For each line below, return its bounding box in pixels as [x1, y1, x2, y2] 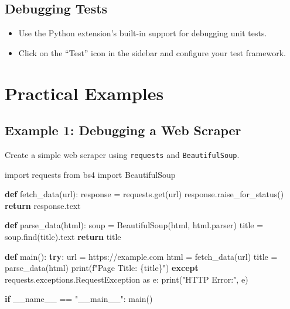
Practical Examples [5, 81, 164, 105]
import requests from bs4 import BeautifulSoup [5, 168, 176, 180]
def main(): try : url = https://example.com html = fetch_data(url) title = [5, 250, 278, 262]
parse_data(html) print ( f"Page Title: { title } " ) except [5, 262, 199, 274]
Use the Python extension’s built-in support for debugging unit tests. [18, 27, 267, 39]
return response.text [5, 199, 81, 211]
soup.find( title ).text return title [5, 231, 121, 242]
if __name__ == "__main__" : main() [5, 293, 153, 305]
